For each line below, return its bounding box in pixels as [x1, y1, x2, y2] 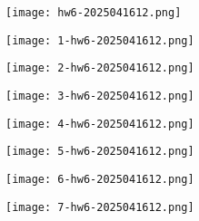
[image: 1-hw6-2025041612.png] [5, 34, 194, 47]
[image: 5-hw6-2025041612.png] [5, 145, 194, 159]
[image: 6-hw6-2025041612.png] [5, 172, 194, 186]
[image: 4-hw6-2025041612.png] [5, 117, 194, 130]
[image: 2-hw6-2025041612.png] [5, 62, 194, 75]
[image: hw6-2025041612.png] [5, 6, 182, 19]
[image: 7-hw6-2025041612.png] [5, 200, 194, 214]
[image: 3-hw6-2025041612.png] [5, 89, 194, 102]
